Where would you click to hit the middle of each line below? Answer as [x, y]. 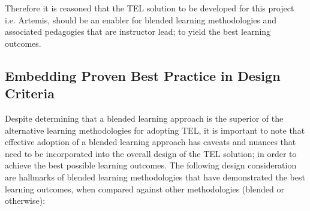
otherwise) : [25, 201]
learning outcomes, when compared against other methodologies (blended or [145, 189]
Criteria [30, 93]
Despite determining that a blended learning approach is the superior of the [144, 118]
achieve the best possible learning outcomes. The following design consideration [151, 165]
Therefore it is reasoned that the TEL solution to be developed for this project [150, 8]
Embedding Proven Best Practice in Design [143, 75]
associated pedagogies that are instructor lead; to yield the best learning [138, 31]
